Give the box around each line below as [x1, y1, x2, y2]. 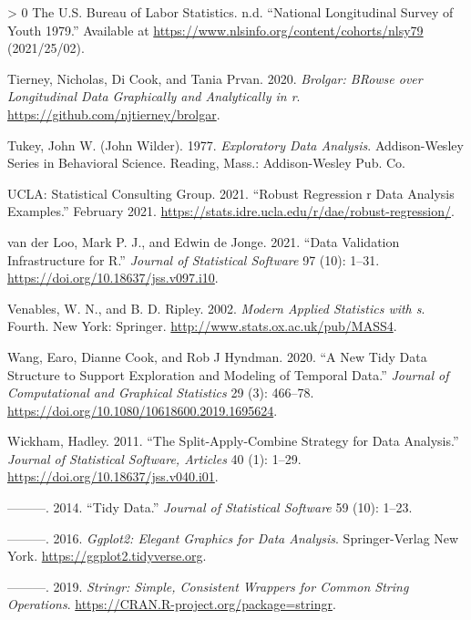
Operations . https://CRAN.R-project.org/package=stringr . [7, 594, 336, 614]
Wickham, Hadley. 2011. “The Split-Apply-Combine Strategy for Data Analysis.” [7, 431, 459, 450]
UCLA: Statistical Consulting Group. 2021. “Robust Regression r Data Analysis [7, 183, 455, 202]
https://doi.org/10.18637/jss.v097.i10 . [7, 268, 219, 287]
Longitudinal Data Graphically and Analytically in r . [7, 87, 301, 106]
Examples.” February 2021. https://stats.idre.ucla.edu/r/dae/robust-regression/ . [7, 201, 455, 221]
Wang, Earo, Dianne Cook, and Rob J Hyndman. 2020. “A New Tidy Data [7, 346, 427, 366]
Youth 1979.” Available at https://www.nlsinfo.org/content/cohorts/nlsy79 [7, 20, 424, 39]
